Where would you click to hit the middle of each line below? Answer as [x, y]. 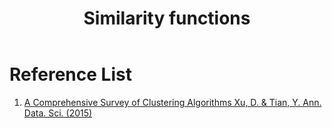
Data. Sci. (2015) [58, 113]
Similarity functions [167, 18]
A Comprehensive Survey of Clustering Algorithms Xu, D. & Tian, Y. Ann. [172, 102]
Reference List [70, 74]
